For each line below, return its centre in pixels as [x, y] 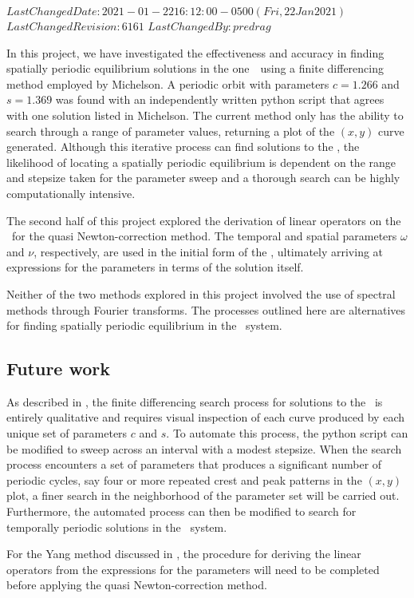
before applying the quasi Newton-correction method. [137, 585]
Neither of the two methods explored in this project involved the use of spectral [201, 293]
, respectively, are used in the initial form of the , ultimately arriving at [209, 251]
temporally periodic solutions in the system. [117, 527]
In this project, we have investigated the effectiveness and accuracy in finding [195, 52]
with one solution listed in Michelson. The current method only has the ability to [205, 115]
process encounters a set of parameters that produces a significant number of [194, 464]
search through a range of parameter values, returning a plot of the [171, 131]
